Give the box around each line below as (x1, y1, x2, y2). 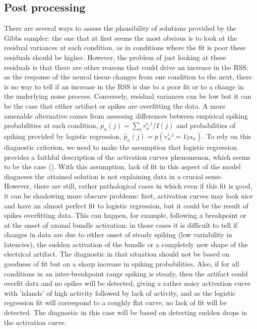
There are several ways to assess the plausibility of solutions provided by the (4, 23, 237, 33)
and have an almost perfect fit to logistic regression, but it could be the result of (4, 200, 249, 210)
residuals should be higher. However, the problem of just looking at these (4, 52, 226, 62)
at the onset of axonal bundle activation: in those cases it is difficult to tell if (4, 219, 238, 230)
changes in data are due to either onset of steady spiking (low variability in (4, 229, 233, 240)
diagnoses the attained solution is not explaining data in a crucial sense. (4, 171, 223, 181)
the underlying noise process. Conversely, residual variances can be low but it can (4, 91, 252, 101)
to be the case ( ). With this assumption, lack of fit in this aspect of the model (4, 161, 241, 172)
